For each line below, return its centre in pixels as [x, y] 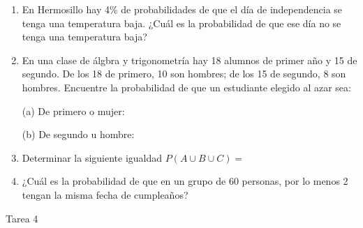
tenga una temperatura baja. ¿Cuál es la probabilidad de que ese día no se [181, 23]
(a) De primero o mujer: [73, 111]
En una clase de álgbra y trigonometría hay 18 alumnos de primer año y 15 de [190, 60]
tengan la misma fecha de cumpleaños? [105, 194]
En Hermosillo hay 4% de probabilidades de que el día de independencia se [182, 9]
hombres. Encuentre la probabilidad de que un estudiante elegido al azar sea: [186, 87]
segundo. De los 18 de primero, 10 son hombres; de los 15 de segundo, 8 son [184, 74]
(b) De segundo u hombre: [78, 134]
